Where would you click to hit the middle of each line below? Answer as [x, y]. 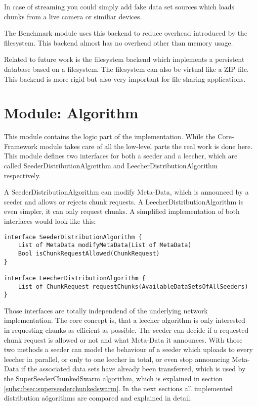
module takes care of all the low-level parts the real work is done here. [146, 146]
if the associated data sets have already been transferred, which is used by [133, 369]
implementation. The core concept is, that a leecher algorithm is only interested [125, 320]
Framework [21, 146]
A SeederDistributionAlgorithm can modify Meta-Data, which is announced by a [126, 192]
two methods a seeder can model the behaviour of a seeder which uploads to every [128, 349]
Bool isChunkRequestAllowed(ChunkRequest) [89, 253]
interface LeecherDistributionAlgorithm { [75, 278]
